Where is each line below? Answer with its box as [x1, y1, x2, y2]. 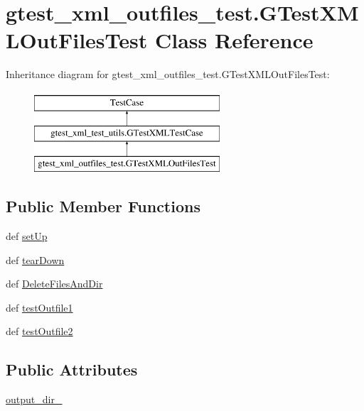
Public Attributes [6, 358, 138, 380]
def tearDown [6, 252, 65, 267]
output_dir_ [6, 392, 63, 407]
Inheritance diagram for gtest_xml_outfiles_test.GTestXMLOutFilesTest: [6, 67, 330, 82]
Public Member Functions [6, 195, 200, 217]
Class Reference [155, 26, 314, 55]
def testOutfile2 [6, 324, 73, 339]
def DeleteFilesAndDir [6, 276, 103, 291]
